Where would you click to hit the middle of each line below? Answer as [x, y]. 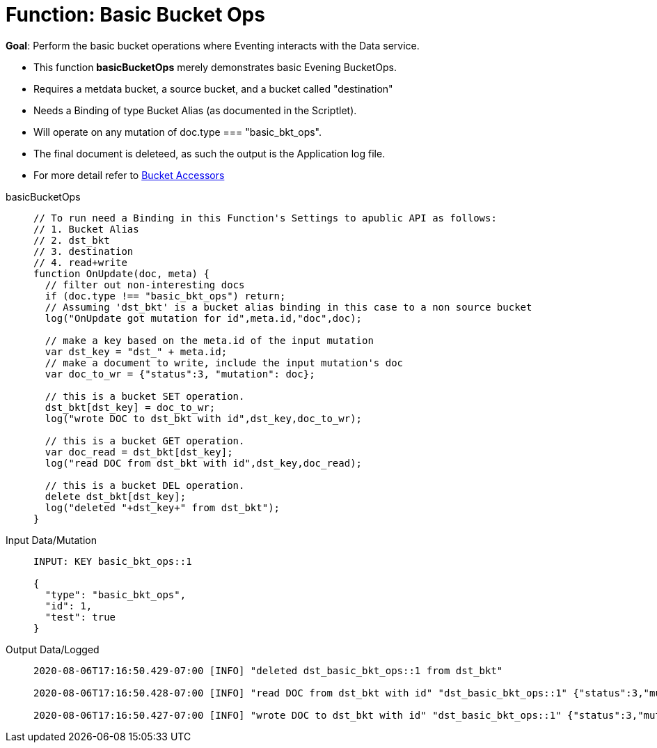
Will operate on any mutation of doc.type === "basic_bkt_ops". [178, 132]
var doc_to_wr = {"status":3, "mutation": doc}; [180, 374]
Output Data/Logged [53, 649]
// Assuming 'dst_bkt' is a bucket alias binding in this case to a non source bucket [288, 307]
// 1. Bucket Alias [86, 229]
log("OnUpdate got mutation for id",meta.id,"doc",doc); [204, 318]
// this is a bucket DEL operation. [145, 485]
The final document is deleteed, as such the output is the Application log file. [209, 153]
